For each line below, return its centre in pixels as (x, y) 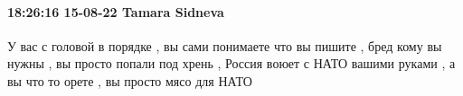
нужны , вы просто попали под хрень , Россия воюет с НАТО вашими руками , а (231, 63)
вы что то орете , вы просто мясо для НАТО (130, 80)
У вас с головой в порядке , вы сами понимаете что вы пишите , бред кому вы (225, 45)
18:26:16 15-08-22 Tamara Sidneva (116, 11)
